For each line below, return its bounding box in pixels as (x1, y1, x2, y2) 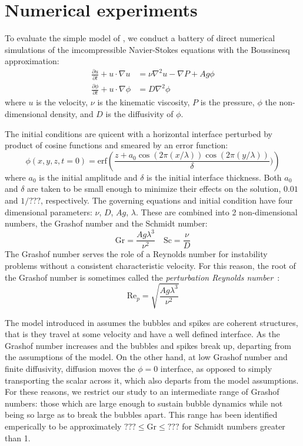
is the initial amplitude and (39, 171, 138, 183)
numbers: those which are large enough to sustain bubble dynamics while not (5, 397, 283, 409)
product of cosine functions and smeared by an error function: (5, 139, 228, 151)
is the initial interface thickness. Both (146, 171, 282, 183)
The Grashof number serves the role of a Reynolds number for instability (5, 248, 268, 260)
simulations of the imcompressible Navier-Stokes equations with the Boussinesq (5, 43, 290, 55)
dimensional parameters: (5, 205, 92, 218)
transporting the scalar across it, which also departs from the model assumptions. (5, 374, 299, 386)
